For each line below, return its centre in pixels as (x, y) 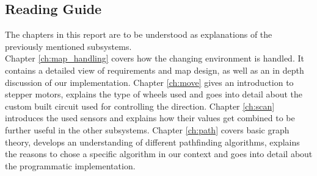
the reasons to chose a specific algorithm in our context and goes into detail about (159, 154)
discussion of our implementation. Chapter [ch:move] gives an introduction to (149, 82)
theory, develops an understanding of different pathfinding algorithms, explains (152, 142)
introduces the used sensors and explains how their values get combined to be (150, 118)
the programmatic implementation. (70, 165)
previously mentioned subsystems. (68, 46)
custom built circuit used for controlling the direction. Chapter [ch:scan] (140, 106)
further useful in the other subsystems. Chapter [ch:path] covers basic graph (147, 129)
